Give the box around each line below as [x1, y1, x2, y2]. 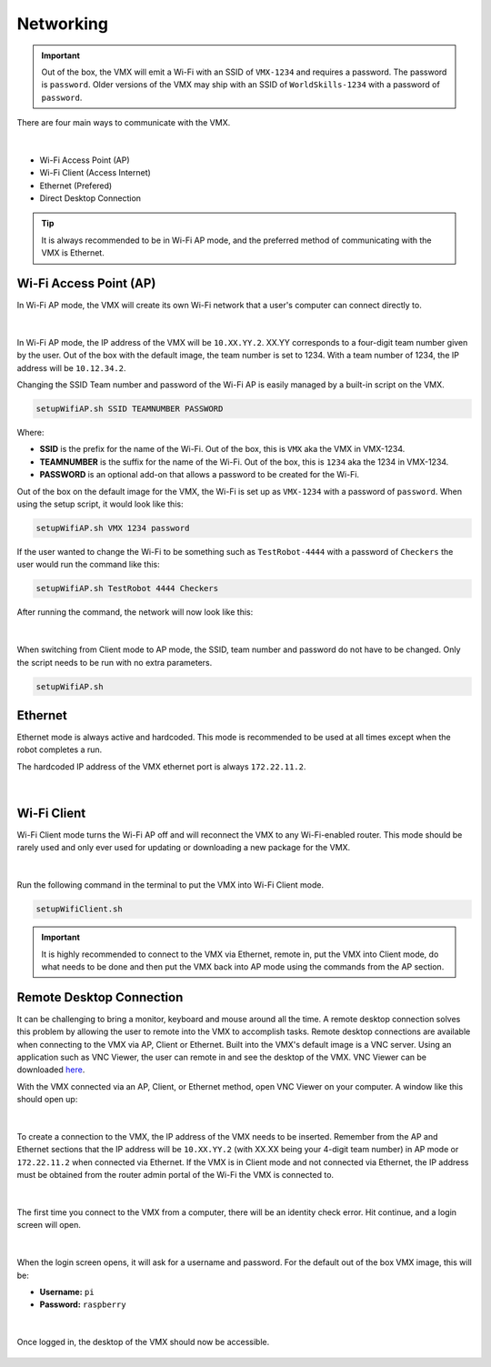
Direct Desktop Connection [39, 193, 141, 204]
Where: [16, 427, 45, 438]
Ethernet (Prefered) [39, 180, 113, 191]
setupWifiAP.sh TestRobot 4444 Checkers [35, 583, 218, 594]
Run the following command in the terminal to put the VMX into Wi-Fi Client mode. [16, 880, 325, 890]
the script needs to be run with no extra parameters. [16, 657, 213, 668]
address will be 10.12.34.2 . [16, 362, 126, 373]
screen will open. [16, 1220, 81, 1231]
